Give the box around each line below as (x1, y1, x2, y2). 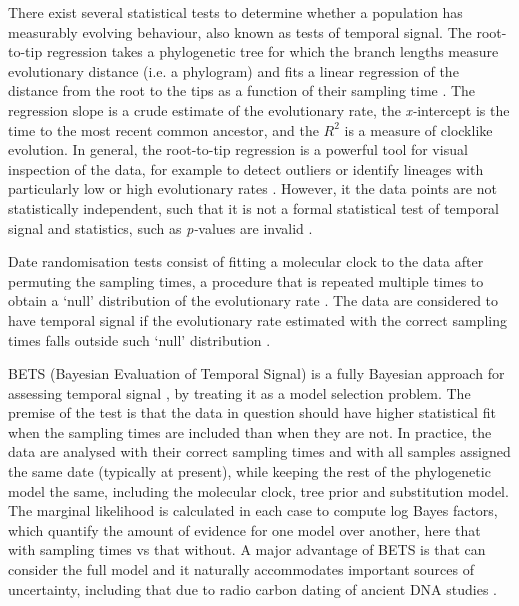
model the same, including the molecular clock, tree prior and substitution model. (8, 480, 509, 501)
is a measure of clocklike (344, 119, 493, 140)
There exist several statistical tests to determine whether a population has (8, 2, 463, 22)
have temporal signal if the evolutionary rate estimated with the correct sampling (8, 309, 507, 330)
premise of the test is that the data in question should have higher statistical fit (8, 402, 496, 423)
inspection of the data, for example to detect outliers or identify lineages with (8, 158, 484, 179)
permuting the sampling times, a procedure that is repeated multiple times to (8, 270, 484, 291)
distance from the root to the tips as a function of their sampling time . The (8, 80, 476, 101)
